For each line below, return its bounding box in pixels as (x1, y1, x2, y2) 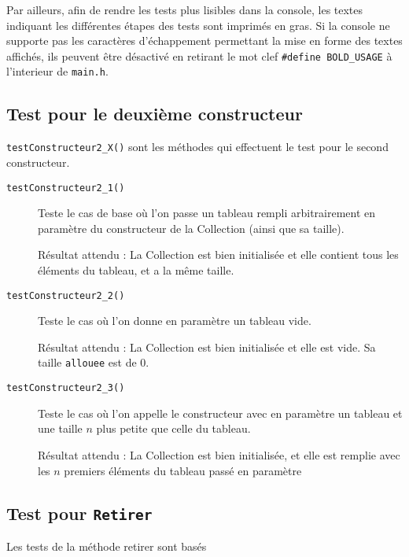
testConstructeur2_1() (6, 182, 125, 194)
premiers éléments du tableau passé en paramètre (64, 462, 302, 478)
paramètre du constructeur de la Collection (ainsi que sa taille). (38, 219, 345, 236)
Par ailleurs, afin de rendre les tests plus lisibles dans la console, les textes (6, 2, 363, 17)
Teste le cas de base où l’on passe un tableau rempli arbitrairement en (38, 205, 376, 221)
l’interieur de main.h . (6, 63, 109, 79)
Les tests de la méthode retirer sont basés (6, 537, 207, 554)
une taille (38, 420, 83, 437)
